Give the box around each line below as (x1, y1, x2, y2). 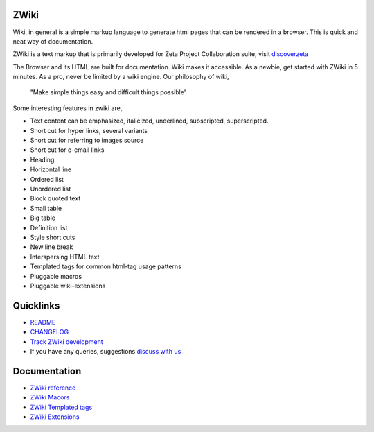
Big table (30, 214, 55, 222)
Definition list (30, 223, 68, 232)
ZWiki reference (30, 383, 76, 392)
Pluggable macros (30, 272, 82, 280)
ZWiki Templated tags (30, 403, 93, 411)
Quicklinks (12, 300, 60, 311)
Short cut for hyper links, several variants (30, 126, 148, 135)
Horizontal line (30, 165, 72, 173)
